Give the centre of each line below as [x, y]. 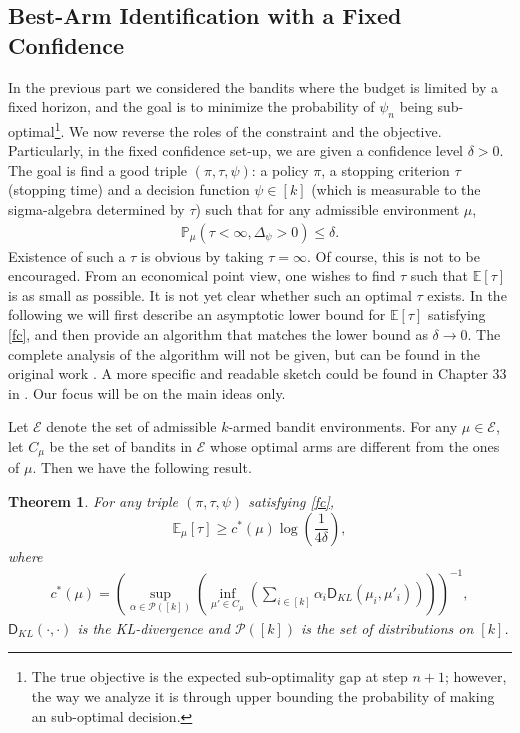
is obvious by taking [202, 255]
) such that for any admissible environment [327, 209]
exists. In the [467, 294]
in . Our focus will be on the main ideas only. [147, 392]
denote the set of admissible [131, 426]
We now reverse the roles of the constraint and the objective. [255, 130]
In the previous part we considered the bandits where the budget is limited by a [253, 86]
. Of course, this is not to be [393, 255]
